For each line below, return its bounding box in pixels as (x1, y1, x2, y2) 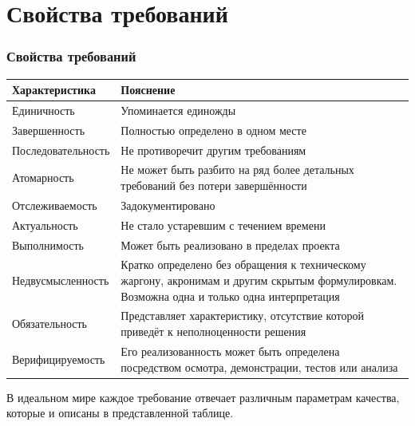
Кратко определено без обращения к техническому (121, 256, 366, 273)
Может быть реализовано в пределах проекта (121, 236, 340, 253)
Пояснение (121, 81, 176, 98)
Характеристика (12, 81, 96, 98)
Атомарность (12, 169, 74, 186)
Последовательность (12, 141, 110, 158)
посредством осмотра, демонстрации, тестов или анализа (121, 358, 398, 375)
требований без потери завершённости (121, 177, 307, 194)
